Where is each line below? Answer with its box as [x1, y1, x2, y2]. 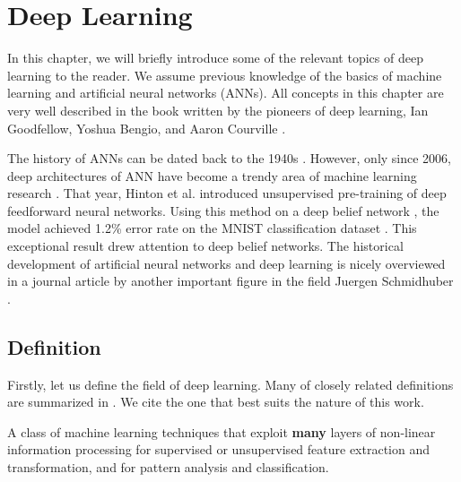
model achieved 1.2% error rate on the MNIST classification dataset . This [7, 219, 417, 237]
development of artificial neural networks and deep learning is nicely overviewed [7, 254, 446, 272]
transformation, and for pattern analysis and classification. [7, 458, 329, 477]
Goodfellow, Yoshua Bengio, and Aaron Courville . [7, 118, 286, 137]
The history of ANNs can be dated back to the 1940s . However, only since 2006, [7, 149, 452, 168]
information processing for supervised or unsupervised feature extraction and [7, 440, 431, 459]
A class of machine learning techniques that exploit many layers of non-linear [7, 422, 436, 441]
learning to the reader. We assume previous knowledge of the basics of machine [7, 65, 442, 84]
